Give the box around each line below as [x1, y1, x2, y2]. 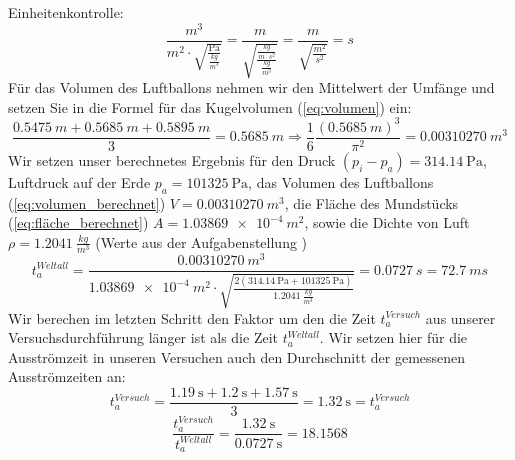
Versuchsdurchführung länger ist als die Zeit [8, 327, 278, 348]
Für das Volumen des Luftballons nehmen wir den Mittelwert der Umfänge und [8, 77, 495, 98]
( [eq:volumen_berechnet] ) [8, 192, 166, 213]
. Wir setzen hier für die [319, 327, 468, 348]
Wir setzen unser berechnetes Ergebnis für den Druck [8, 149, 336, 170]
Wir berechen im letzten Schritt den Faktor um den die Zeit [8, 307, 376, 328]
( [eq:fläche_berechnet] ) [8, 212, 149, 233]
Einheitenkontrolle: [8, 2, 124, 22]
